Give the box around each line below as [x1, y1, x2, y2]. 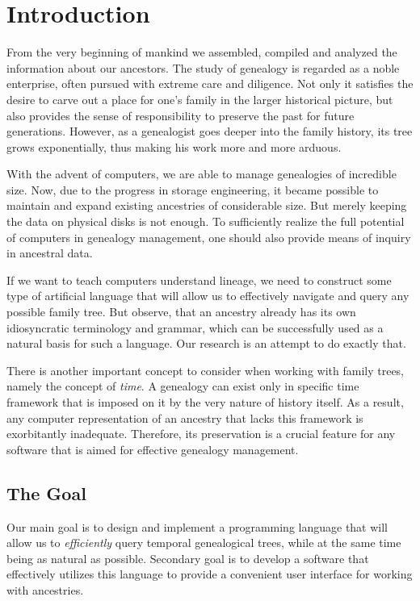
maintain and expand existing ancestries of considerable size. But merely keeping [6, 197, 407, 214]
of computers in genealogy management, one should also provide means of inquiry [6, 228, 411, 245]
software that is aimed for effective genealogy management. [6, 440, 299, 457]
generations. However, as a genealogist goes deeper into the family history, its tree [6, 123, 413, 140]
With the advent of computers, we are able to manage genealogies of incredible [6, 165, 397, 182]
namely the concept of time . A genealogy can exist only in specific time [6, 378, 359, 394]
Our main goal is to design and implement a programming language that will [6, 518, 388, 535]
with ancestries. [6, 581, 84, 598]
